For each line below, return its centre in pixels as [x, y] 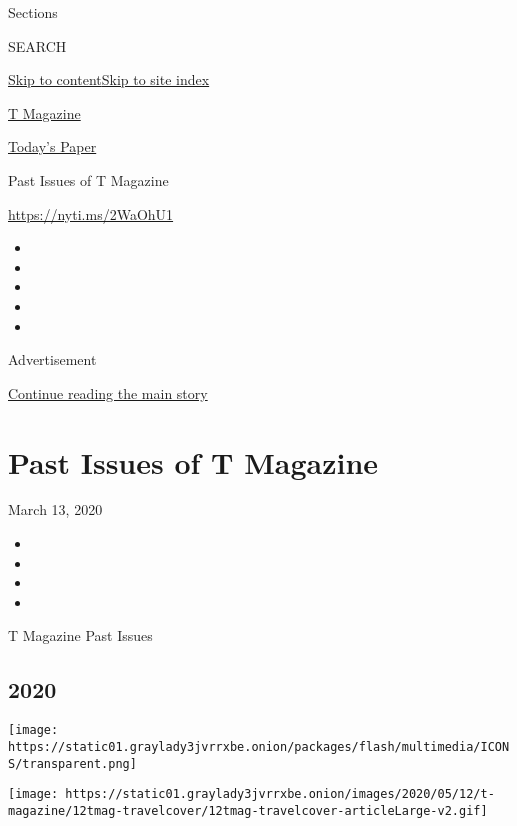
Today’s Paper [52, 146]
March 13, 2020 [55, 509]
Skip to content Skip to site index [109, 79]
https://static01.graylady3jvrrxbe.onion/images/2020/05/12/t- [280, 794]
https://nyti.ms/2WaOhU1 [91, 213]
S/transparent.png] [72, 763]
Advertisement [52, 359]
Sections [33, 12]
